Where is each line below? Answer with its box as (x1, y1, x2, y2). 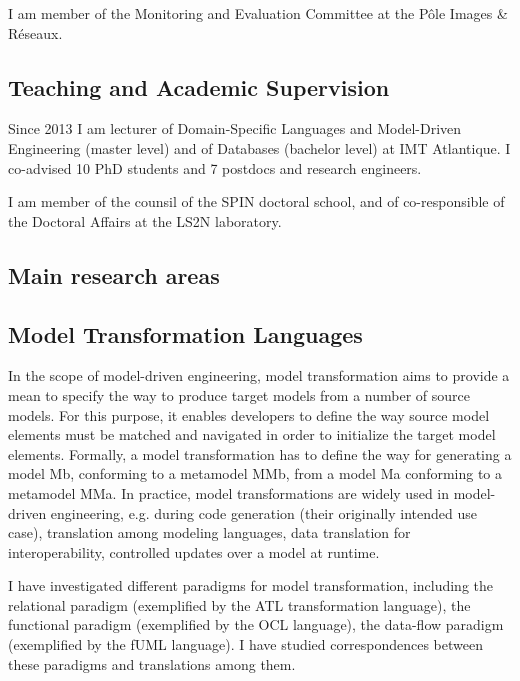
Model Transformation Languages (8, 318, 363, 349)
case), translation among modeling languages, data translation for (8, 522, 411, 543)
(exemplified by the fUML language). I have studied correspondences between (8, 634, 483, 655)
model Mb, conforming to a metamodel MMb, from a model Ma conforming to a (8, 463, 503, 484)
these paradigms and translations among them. (8, 653, 296, 674)
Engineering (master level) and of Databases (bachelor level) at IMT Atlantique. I (8, 137, 511, 158)
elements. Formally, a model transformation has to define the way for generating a (8, 443, 512, 464)
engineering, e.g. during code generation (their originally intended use (50, 502, 477, 523)
